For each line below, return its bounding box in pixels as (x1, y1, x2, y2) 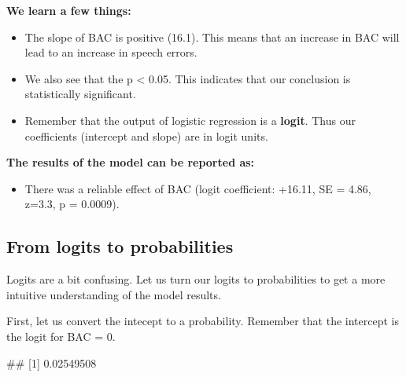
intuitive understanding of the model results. (6, 286, 221, 302)
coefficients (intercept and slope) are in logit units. (24, 127, 268, 144)
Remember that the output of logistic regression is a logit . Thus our (24, 112, 356, 128)
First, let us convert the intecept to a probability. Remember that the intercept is (6, 313, 399, 329)
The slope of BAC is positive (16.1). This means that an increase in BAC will (24, 28, 400, 45)
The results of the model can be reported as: (6, 154, 255, 170)
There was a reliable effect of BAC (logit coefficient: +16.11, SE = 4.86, (24, 180, 371, 196)
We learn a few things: (6, 2, 131, 18)
